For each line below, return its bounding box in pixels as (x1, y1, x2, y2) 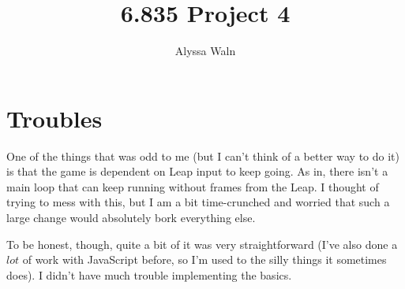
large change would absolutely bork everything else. (6, 209, 256, 226)
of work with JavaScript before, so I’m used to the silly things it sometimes (22, 251, 387, 268)
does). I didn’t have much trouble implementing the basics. (6, 266, 292, 283)
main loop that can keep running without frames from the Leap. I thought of (6, 178, 379, 195)
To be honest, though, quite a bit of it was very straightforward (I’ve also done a (6, 235, 398, 252)
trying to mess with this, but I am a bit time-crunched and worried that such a (6, 194, 390, 210)
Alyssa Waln (174, 43, 236, 59)
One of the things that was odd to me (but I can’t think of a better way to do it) (6, 147, 399, 164)
